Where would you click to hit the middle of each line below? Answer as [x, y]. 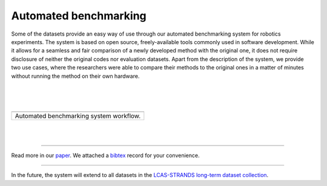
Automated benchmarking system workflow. [78, 116]
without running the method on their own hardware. [75, 76]
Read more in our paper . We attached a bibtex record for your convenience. [105, 155]
